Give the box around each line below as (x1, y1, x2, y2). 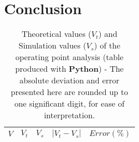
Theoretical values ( (21, 28, 92, 40)
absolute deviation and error (19, 74, 119, 86)
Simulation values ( (18, 39, 87, 52)
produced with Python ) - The (15, 63, 124, 75)
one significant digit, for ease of (14, 98, 125, 110)
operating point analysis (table (15, 51, 124, 63)
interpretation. (44, 109, 95, 121)
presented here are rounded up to (11, 86, 128, 98)
